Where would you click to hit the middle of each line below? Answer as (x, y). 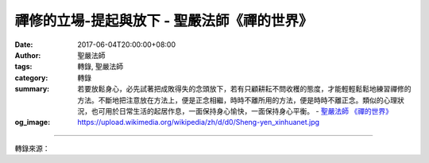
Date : (24, 45)
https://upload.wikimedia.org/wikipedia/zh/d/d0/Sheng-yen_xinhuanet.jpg (199, 122)
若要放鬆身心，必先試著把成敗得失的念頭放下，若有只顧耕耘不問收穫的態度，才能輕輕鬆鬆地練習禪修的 (244, 89)
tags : (23, 67)
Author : (28, 55)
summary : (32, 89)
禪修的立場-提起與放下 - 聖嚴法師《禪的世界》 (164, 21)
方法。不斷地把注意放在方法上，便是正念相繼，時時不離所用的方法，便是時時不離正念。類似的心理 (237, 100)
